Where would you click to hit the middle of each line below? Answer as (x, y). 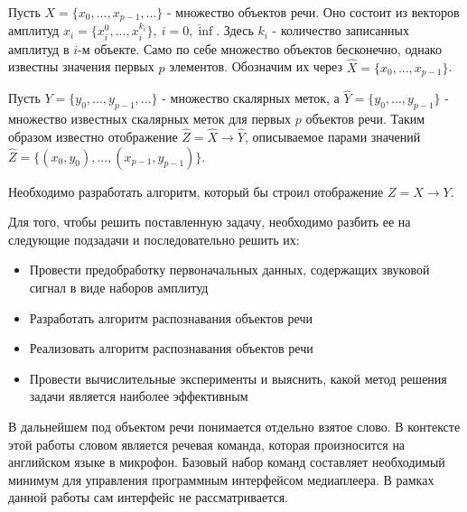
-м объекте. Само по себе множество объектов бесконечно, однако (260, 48)
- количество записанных (341, 30)
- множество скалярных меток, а (251, 98)
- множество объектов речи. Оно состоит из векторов (313, 12)
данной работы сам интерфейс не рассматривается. (148, 497)
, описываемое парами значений (332, 136)
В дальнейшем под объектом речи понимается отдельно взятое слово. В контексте (234, 426)
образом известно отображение (93, 136)
